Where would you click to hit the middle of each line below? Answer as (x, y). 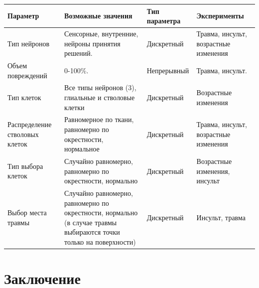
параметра (164, 21)
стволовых (23, 134)
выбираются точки (92, 232)
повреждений (27, 75)
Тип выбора (25, 166)
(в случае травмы (91, 222)
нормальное (82, 149)
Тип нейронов (29, 43)
